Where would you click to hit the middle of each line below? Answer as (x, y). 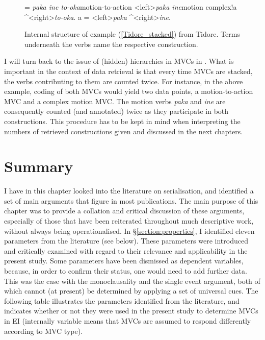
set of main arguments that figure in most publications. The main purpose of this (131, 200)
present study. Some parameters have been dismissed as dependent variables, (124, 261)
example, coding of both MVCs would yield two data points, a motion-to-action (129, 91)
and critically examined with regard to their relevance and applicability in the (126, 250)
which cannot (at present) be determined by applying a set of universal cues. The (131, 291)
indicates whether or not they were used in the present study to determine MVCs (131, 311)
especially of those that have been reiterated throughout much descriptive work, (129, 221)
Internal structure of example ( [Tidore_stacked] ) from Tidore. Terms (132, 34)
